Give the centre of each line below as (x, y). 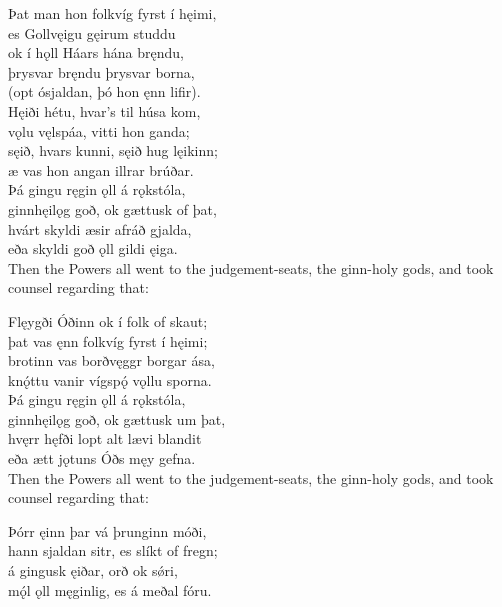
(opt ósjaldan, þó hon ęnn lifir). (104, 91)
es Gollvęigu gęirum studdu (92, 32)
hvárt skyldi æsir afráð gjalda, (100, 228)
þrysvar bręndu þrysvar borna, (101, 71)
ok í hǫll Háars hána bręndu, (96, 52)
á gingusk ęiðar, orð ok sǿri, (93, 570)
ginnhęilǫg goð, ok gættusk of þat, (112, 208)
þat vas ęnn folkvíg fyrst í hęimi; (108, 340)
